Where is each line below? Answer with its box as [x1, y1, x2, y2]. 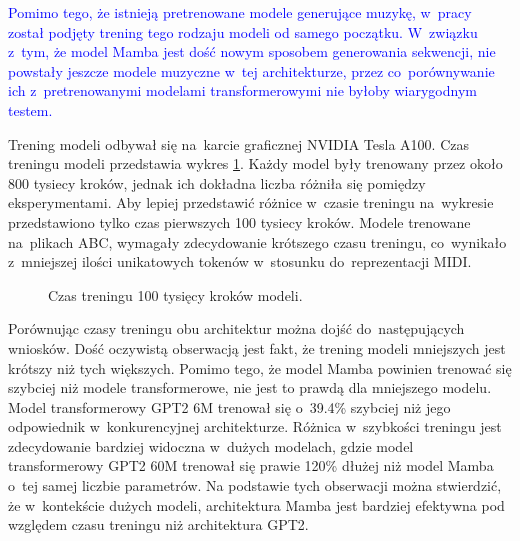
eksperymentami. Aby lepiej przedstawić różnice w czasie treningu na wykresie [8, 192, 494, 213]
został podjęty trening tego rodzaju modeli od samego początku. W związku [8, 21, 478, 42]
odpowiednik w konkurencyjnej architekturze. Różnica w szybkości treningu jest [8, 416, 502, 437]
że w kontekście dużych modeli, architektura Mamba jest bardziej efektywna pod [8, 494, 505, 515]
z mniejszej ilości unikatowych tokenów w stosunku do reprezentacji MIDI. [8, 251, 472, 272]
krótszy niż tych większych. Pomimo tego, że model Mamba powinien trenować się [8, 357, 512, 378]
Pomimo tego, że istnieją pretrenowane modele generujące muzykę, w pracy [8, 2, 472, 22]
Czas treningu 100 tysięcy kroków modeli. [48, 284, 303, 305]
